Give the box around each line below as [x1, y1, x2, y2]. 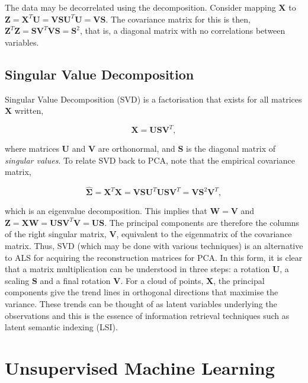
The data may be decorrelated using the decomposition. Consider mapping [5, 1, 276, 13]
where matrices [5, 142, 59, 155]
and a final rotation [40, 274, 111, 286]
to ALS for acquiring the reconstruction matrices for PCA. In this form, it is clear [5, 251, 303, 263]
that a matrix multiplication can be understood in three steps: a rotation [5, 263, 270, 275]
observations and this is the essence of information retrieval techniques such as [5, 309, 290, 321]
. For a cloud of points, [120, 274, 204, 286]
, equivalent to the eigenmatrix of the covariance [116, 228, 292, 240]
